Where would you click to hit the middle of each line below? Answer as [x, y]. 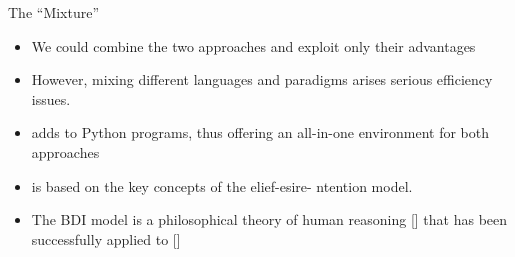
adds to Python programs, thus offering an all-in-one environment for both [260, 132]
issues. [51, 98]
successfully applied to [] [106, 238]
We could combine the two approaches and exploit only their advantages [253, 45]
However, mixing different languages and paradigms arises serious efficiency [262, 79]
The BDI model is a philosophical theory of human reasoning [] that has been [269, 219]
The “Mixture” [54, 12]
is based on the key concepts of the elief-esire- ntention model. [222, 185]
